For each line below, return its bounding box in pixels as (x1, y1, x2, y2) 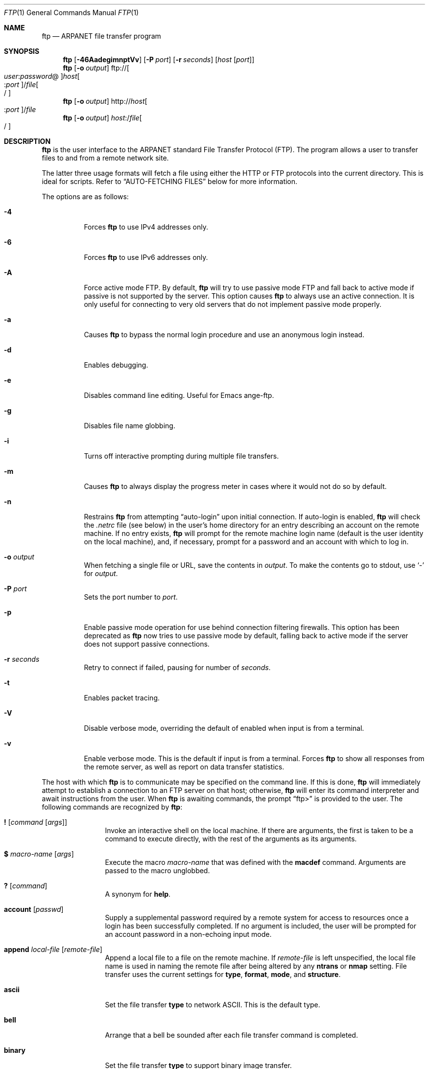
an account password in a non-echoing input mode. (105, 930, 272, 938)
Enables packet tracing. (84, 694, 160, 702)
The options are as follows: (42, 192, 129, 201)
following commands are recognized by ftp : (42, 803, 183, 811)
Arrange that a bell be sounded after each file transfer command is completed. (105, 1031, 358, 1039)
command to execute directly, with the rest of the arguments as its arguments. (105, 835, 357, 843)
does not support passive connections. (84, 640, 210, 648)
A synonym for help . (105, 890, 171, 898)
